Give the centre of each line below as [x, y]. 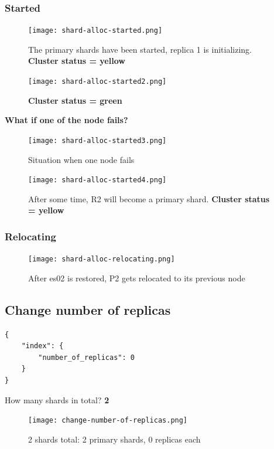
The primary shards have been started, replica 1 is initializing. [140, 49]
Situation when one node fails [81, 159]
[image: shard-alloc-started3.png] [97, 140]
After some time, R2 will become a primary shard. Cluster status [149, 198]
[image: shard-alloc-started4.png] [97, 180]
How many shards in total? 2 [57, 399]
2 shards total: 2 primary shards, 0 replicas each [114, 439]
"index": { [42, 346]
